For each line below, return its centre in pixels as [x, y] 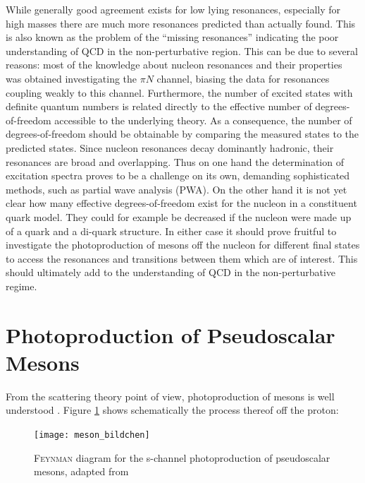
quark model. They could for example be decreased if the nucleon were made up [179, 216]
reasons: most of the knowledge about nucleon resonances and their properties [174, 65]
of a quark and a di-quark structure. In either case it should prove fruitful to [171, 231]
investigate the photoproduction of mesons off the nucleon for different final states [183, 245]
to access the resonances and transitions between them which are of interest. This [182, 258]
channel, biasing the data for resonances [243, 78]
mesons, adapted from [81, 471]
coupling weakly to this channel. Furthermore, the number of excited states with [179, 92]
